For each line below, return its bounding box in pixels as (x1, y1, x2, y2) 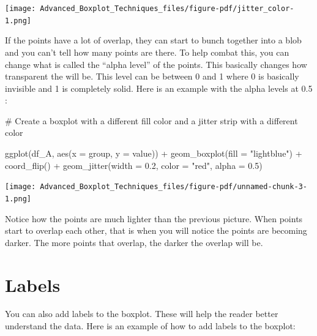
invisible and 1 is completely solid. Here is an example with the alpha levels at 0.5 (5, 81, 313, 94)
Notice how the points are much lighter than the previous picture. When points (5, 212, 303, 225)
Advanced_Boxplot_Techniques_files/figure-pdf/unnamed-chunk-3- (40, 182, 307, 192)
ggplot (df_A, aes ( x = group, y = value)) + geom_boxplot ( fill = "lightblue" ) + (5, 147, 302, 160)
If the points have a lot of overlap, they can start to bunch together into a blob (5, 34, 302, 47)
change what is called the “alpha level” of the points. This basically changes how (5, 58, 307, 70)
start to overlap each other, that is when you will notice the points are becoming (5, 224, 307, 237)
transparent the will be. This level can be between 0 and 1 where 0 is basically (5, 70, 299, 83)
